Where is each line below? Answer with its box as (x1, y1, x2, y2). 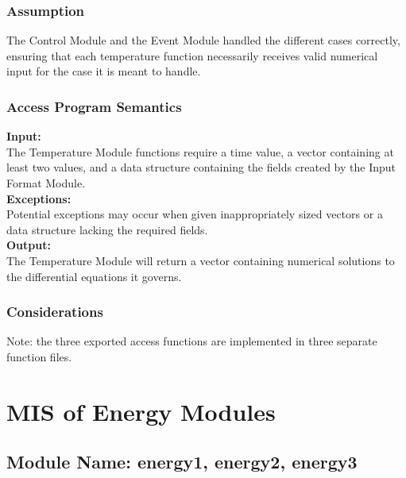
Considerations (6, 302, 103, 322)
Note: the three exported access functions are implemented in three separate (6, 333, 377, 349)
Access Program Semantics (6, 96, 182, 116)
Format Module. (6, 175, 86, 191)
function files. (6, 348, 72, 364)
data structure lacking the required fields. (6, 221, 208, 237)
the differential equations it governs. (6, 268, 182, 284)
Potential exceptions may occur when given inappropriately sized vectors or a (6, 206, 383, 222)
